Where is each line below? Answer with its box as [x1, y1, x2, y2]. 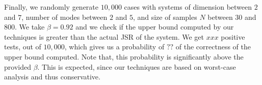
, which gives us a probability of [64, 41, 165, 52]
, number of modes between [21, 11, 108, 22]
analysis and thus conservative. [4, 71, 100, 82]
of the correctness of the [175, 41, 251, 52]
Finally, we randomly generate [4, 2, 99, 12]
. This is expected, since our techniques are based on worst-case [37, 61, 236, 72]
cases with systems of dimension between [124, 2, 252, 12]
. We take [15, 21, 45, 32]
